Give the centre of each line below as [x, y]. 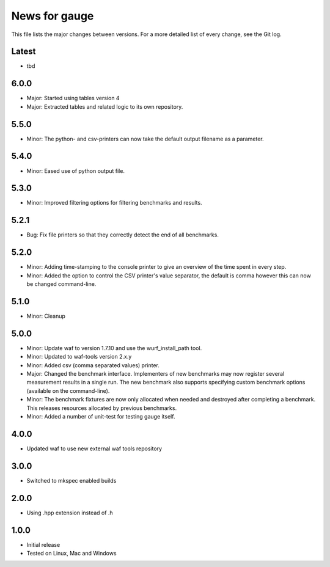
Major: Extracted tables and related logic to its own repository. [105, 106]
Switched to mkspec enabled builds [71, 480]
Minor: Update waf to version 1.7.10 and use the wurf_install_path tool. [114, 348]
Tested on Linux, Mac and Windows [71, 554]
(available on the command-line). [68, 390]
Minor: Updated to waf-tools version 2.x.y [79, 357]
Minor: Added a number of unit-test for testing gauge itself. [101, 416]
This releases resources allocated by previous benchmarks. [102, 408]
